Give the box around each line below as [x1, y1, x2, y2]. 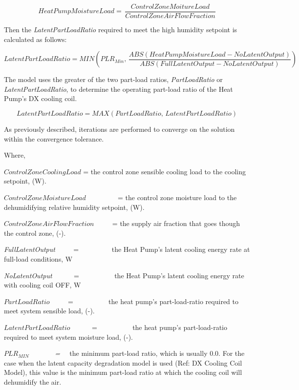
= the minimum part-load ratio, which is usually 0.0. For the [55, 348, 245, 358]
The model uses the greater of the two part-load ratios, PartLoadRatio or [4, 74, 223, 84]
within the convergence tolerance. [4, 133, 104, 144]
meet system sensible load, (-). [4, 306, 95, 316]
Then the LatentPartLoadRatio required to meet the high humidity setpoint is [4, 24, 237, 35]
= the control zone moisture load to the [117, 192, 237, 202]
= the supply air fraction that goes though [112, 218, 240, 228]
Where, [4, 150, 25, 160]
